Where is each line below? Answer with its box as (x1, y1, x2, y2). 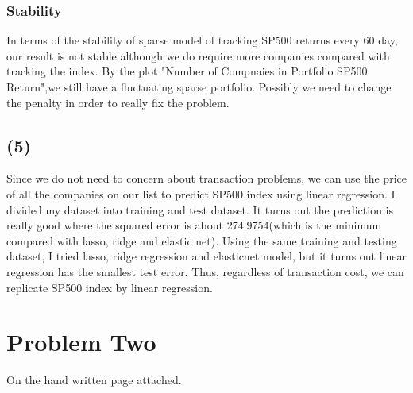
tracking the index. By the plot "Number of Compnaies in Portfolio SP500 (6, 63, 368, 79)
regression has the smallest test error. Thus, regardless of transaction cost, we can (6, 263, 404, 279)
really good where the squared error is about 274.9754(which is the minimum (6, 217, 382, 233)
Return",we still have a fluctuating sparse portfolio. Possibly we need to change (6, 79, 392, 94)
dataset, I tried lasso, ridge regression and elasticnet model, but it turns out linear (6, 248, 407, 264)
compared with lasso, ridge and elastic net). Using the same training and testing (6, 232, 397, 249)
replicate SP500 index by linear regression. (6, 279, 213, 295)
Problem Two (6, 326, 156, 358)
